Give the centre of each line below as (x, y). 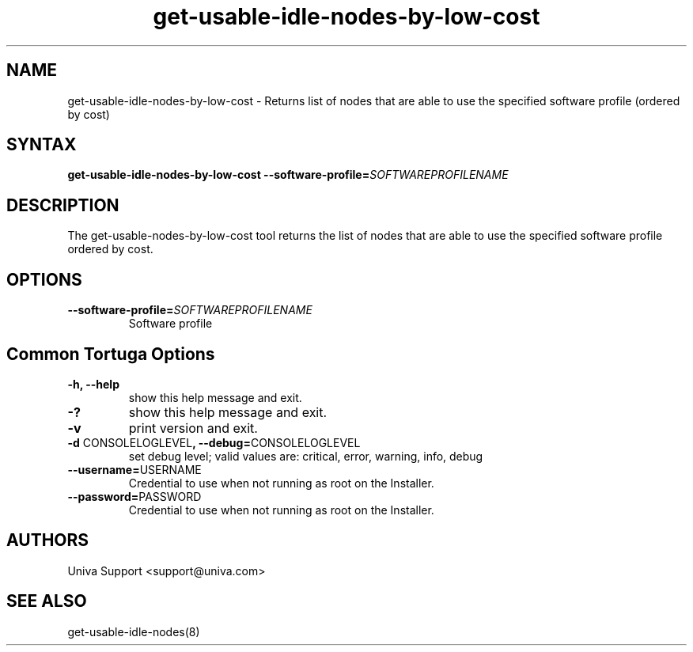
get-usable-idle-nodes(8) (134, 631)
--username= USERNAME (134, 469)
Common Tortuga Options (111, 354)
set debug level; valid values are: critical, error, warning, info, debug (306, 456)
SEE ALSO (47, 601)
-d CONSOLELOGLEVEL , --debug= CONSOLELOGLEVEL (214, 442)
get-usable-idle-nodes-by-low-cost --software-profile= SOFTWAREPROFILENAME (288, 175)
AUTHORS (48, 540)
